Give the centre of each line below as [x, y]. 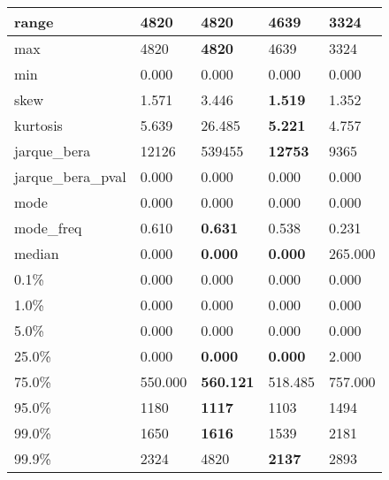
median [37, 253]
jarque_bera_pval [70, 176]
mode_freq [48, 228]
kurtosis [38, 125]
